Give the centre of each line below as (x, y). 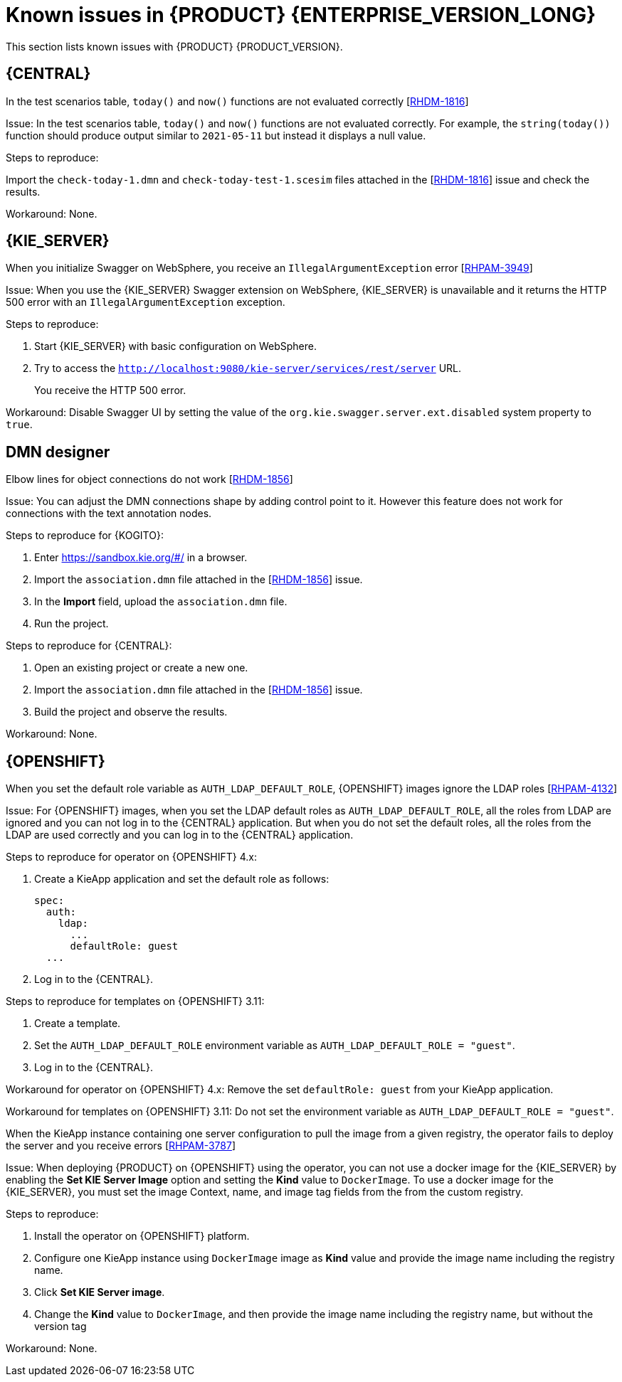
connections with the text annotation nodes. (109, 514)
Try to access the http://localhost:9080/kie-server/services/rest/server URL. (248, 368)
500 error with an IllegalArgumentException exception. (146, 302)
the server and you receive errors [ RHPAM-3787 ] (121, 1146)
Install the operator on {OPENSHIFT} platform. (142, 1236)
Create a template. (78, 1024)
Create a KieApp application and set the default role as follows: (182, 879)
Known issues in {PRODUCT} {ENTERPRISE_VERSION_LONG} (301, 15)
